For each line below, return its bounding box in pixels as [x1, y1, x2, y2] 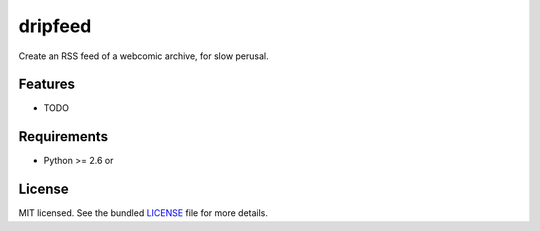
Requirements [18, 128, 109, 145]
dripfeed [18, 15, 92, 37]
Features [18, 76, 75, 93]
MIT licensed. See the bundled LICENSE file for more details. [18, 207, 269, 219]
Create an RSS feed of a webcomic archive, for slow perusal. [18, 50, 269, 62]
